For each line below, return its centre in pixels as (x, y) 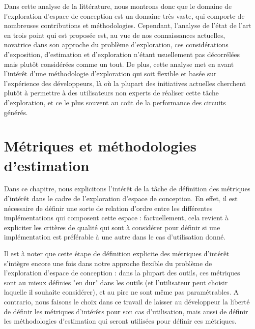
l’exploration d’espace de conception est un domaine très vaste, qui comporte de (124, 15)
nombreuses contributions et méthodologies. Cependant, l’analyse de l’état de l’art (128, 25)
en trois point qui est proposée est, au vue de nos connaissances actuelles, (114, 35)
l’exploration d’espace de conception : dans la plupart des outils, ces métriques (122, 273)
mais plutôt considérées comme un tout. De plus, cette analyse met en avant (119, 64)
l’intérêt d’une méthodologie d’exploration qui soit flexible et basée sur (110, 74)
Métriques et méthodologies (100, 146)
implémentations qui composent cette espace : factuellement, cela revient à (116, 218)
